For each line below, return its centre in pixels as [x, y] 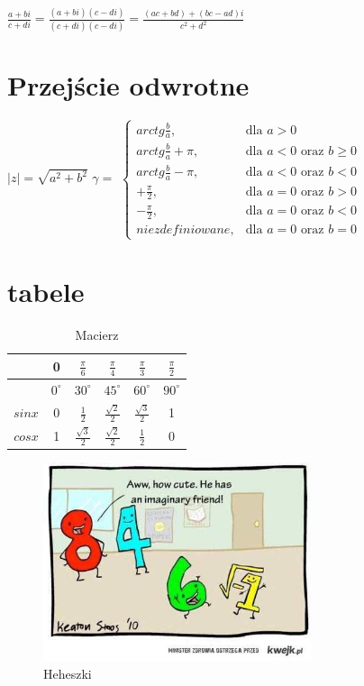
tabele [46, 292]
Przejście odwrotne [128, 84]
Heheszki [68, 673]
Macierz [97, 335]
